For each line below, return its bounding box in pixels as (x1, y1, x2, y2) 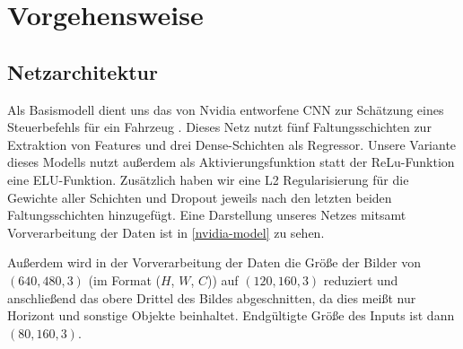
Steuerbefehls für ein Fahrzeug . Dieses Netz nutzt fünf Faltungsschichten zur (7, 118, 432, 136)
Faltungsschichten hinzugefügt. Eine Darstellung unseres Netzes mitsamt (7, 205, 406, 224)
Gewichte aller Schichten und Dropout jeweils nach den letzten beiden (7, 188, 392, 206)
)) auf (206, 270, 239, 289)
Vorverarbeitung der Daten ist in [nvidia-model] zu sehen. (7, 222, 325, 241)
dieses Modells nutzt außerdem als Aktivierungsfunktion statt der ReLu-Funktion (7, 153, 455, 171)
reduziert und (323, 270, 398, 289)
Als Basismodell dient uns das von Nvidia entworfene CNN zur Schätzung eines (7, 100, 444, 118)
